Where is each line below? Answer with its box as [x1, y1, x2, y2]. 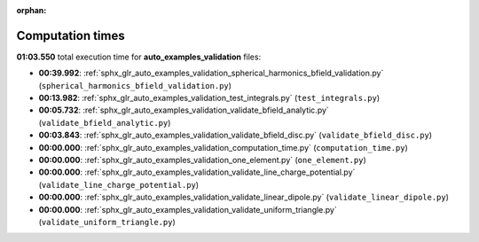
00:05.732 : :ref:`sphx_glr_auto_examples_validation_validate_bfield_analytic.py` [38, 105, 330, 115]
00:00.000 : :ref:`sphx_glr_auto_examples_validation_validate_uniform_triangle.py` [38, 204, 337, 215]
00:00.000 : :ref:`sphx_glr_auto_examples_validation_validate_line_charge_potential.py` [38, 167, 356, 177]
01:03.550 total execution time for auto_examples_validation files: [16, 51, 262, 62]
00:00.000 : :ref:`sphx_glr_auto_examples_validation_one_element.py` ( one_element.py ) [38, 155, 367, 166]
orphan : [16, 5, 47, 15]
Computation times [16, 27, 125, 43]
